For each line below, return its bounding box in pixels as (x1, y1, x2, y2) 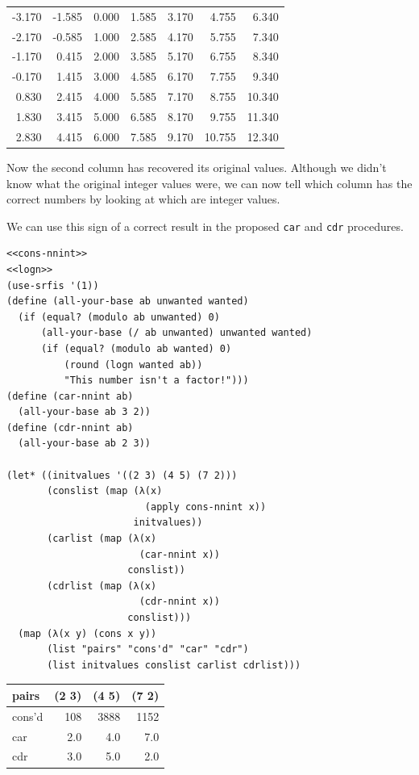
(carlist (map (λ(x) (47, 533, 157, 545)
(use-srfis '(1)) (6, 279, 99, 291)
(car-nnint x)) (139, 548, 220, 560)
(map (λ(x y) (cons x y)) (18, 627, 157, 639)
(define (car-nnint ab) (6, 390, 134, 402)
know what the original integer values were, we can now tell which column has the (6, 174, 413, 191)
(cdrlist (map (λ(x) (47, 580, 157, 592)
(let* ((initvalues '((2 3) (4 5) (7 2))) (6, 469, 238, 481)
